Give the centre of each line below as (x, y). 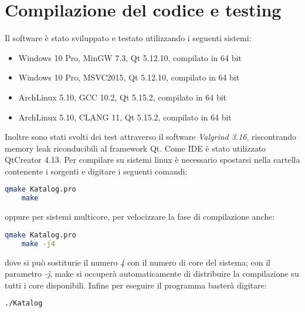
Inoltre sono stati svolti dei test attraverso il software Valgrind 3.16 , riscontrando (151, 137)
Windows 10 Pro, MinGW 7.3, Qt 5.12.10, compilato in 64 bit (130, 57)
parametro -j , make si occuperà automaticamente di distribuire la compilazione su (152, 274)
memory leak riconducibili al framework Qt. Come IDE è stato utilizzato (135, 148)
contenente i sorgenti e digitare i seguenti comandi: (96, 171)
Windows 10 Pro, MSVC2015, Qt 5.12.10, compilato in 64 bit (129, 77)
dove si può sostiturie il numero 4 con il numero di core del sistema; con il (138, 262)
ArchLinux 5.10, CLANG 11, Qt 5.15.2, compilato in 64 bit (125, 117)
